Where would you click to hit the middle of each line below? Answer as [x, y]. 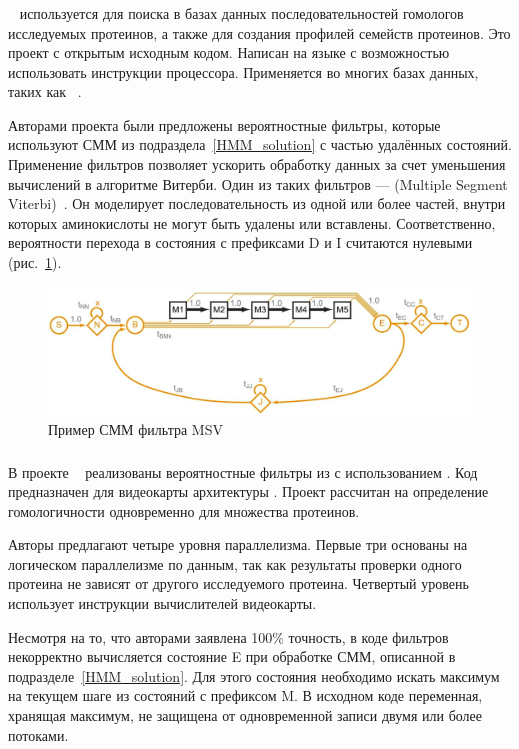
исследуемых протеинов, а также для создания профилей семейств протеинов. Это [259, 32]
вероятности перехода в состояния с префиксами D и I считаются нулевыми [240, 242]
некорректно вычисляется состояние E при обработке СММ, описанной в [232, 656]
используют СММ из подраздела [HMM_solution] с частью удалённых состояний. [260, 144]
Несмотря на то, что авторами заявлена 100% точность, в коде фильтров [228, 636]
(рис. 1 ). [35, 262]
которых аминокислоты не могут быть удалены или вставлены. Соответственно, [252, 222]
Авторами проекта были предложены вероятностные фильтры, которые [224, 124]
